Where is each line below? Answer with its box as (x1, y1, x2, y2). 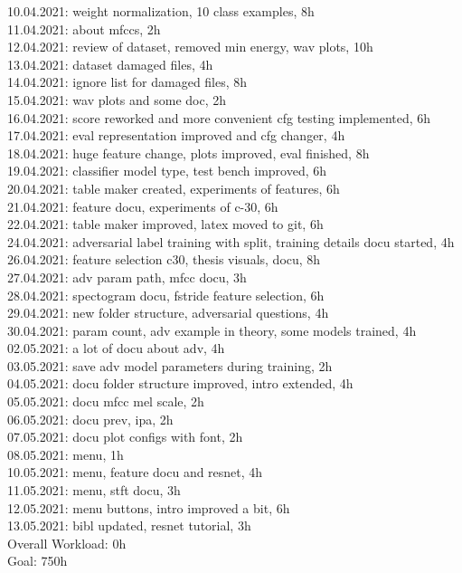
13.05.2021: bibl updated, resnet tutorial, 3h (7, 516, 251, 535)
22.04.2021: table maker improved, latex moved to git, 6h (7, 215, 324, 234)
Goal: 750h (7, 551, 68, 570)
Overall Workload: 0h (7, 533, 127, 552)
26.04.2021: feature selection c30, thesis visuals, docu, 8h (7, 250, 321, 269)
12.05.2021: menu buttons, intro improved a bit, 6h (7, 498, 290, 517)
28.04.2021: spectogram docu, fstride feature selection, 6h (7, 285, 325, 304)
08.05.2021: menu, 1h (7, 444, 124, 463)
